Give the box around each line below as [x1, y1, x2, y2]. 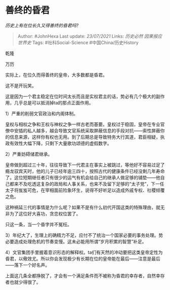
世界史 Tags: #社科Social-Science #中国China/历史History [17, 39, 139, 46]
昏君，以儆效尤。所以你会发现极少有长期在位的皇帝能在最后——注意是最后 [5, 256, 160, 262]
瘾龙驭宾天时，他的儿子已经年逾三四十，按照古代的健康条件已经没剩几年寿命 [5, 168, 165, 174]
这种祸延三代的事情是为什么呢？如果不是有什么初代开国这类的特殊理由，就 [5, 204, 160, 210]
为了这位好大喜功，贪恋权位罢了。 [9, 210, 81, 216]
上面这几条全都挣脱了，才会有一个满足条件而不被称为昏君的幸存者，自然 [5, 272, 156, 279]
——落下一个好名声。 [5, 262, 50, 268]
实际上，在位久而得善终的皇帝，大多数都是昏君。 [5, 71, 107, 78]
